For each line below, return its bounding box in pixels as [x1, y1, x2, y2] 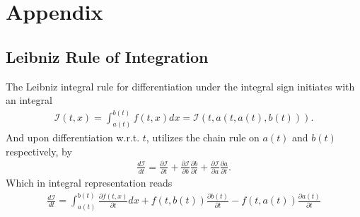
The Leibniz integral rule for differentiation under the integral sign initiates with [6, 78, 355, 93]
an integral [6, 93, 52, 107]
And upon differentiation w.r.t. [6, 130, 140, 145]
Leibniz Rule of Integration [6, 45, 209, 67]
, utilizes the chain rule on [146, 130, 260, 145]
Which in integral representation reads [6, 175, 173, 190]
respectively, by [6, 143, 72, 158]
